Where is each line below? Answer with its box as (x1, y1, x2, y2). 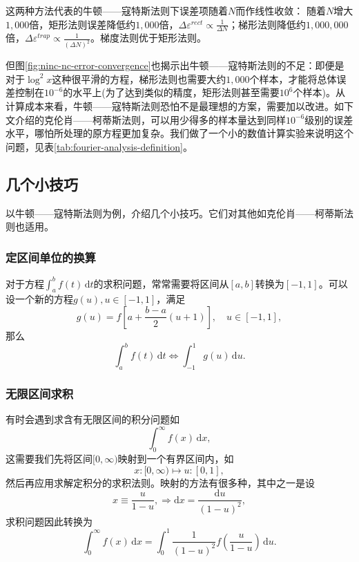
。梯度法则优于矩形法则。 (90, 30, 206, 45)
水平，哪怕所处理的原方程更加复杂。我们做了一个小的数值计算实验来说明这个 (6, 126, 353, 140)
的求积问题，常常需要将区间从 (93, 276, 229, 290)
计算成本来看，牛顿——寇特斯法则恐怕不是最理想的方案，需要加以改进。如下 (6, 99, 353, 113)
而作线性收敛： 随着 (235, 3, 326, 17)
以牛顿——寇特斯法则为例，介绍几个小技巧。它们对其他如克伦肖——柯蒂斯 (6, 205, 344, 220)
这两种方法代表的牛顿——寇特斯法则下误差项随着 (6, 3, 228, 17)
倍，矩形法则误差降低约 (29, 17, 136, 31)
